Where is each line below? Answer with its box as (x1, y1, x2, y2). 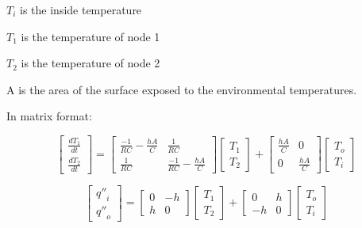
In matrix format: (6, 108, 92, 124)
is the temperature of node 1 (21, 28, 160, 44)
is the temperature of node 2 (21, 55, 160, 71)
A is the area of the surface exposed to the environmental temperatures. (6, 81, 357, 97)
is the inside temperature (20, 2, 142, 17)
